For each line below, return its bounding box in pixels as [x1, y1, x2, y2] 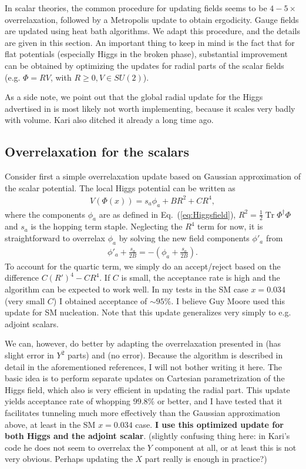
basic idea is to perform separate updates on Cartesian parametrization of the [5, 372, 285, 384]
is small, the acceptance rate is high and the [121, 271, 280, 284]
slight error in [5, 349, 54, 361]
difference [5, 271, 39, 284]
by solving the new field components [119, 232, 250, 244]
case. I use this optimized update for [135, 418, 284, 430]
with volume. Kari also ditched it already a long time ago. [5, 114, 214, 126]
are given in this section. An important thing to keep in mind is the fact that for [5, 36, 295, 48]
